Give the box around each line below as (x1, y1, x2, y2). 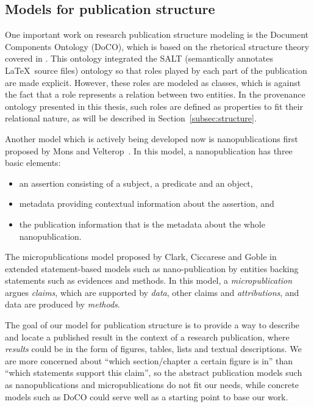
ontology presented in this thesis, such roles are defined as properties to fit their (5, 99, 303, 112)
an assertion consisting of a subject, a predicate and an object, (19, 176, 253, 189)
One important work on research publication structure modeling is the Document (5, 28, 309, 41)
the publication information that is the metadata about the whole (19, 217, 265, 230)
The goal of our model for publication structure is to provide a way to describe (5, 319, 300, 331)
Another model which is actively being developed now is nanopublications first (5, 132, 298, 145)
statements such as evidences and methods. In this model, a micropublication (5, 274, 293, 287)
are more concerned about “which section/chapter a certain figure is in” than (5, 354, 293, 367)
